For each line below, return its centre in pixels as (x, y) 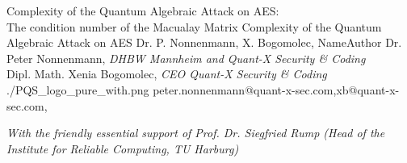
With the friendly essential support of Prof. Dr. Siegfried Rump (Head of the (196, 133)
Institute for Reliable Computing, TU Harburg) (123, 148)
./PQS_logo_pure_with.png (78, 89)
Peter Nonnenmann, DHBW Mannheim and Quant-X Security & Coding (186, 58)
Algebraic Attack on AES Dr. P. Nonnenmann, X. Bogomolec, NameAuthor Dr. (204, 42)
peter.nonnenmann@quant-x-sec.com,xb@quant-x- (276, 89)
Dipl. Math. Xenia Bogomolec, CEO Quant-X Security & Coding (167, 74)
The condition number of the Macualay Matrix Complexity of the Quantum (194, 26)
